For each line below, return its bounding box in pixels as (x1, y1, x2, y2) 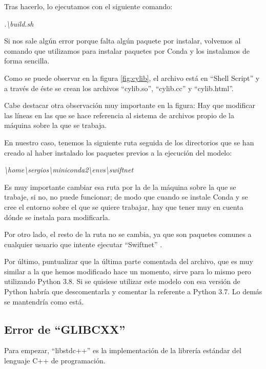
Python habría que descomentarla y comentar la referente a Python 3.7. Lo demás (4, 286, 262, 297)
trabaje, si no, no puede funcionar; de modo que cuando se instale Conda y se (4, 191, 248, 202)
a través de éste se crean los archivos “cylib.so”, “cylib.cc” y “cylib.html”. (4, 82, 234, 93)
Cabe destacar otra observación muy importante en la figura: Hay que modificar (4, 100, 255, 111)
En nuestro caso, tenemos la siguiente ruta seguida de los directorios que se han (4, 137, 254, 147)
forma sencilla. (4, 55, 50, 66)
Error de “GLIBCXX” (4, 321, 126, 337)
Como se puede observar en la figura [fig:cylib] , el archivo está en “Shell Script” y (4, 72, 260, 83)
